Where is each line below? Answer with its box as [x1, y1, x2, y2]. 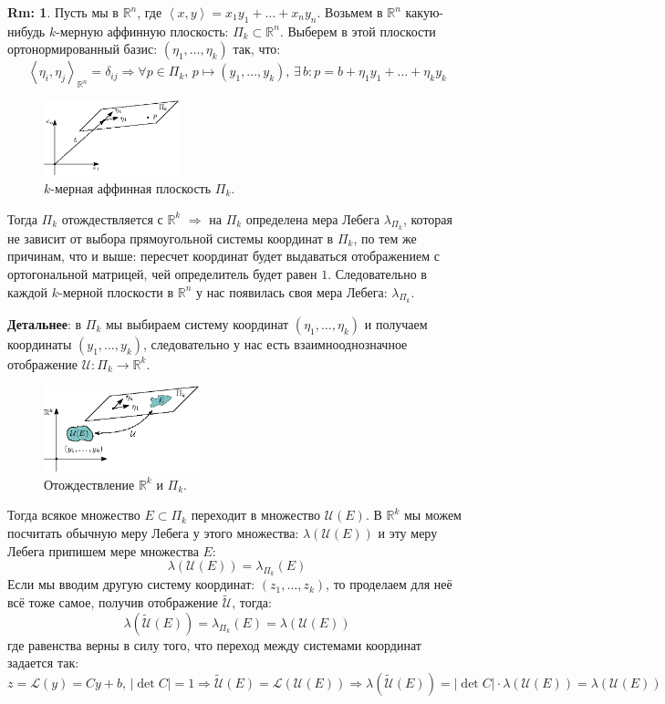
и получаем [364, 314, 428, 333]
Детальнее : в [7, 314, 82, 333]
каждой [7, 282, 48, 301]
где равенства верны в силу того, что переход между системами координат [7, 635, 421, 654]
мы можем [403, 505, 462, 524]
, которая [402, 209, 452, 228]
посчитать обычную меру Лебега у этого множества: [7, 523, 299, 543]
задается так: [7, 653, 79, 672]
